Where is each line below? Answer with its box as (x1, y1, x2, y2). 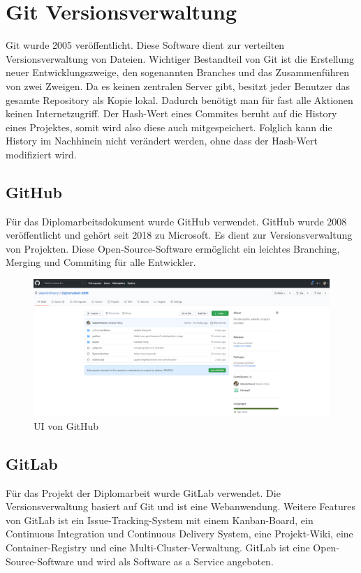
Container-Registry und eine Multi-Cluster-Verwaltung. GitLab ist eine (6, 540, 310, 555)
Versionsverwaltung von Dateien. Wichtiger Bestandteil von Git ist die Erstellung (6, 51, 355, 66)
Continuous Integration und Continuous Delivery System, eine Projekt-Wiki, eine (6, 526, 353, 541)
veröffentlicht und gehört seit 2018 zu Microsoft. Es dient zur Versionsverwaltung (6, 228, 353, 242)
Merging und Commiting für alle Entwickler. (6, 255, 196, 269)
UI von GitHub (34, 418, 99, 433)
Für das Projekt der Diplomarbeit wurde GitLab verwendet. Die (6, 485, 281, 500)
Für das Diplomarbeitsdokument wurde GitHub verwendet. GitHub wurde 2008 (6, 214, 347, 228)
